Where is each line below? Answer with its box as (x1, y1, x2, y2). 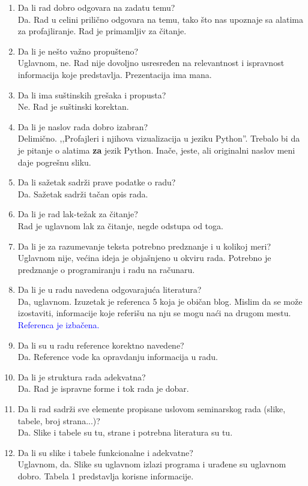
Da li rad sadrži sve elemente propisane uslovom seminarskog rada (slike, (17, 403, 286, 415)
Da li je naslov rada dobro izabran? (17, 120, 148, 133)
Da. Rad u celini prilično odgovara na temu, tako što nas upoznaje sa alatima (17, 13, 303, 25)
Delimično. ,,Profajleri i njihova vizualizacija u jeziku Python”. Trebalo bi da (17, 132, 300, 145)
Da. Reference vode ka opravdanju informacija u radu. (17, 350, 218, 363)
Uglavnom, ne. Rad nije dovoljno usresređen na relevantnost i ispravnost (17, 56, 285, 69)
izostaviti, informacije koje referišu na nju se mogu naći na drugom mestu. (17, 307, 291, 319)
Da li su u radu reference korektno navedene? (17, 338, 184, 351)
